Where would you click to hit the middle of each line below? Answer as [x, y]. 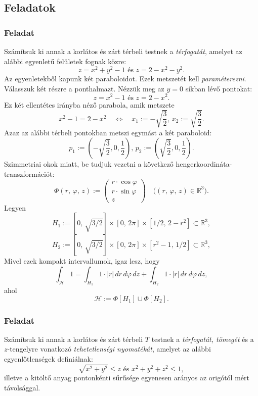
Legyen [15, 207]
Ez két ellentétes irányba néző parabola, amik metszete [89, 104]
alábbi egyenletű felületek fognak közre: [65, 61]
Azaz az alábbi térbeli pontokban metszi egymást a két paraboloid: [108, 132]
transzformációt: [29, 174]
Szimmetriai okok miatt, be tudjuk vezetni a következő [89, 164]
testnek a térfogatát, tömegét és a [203, 339]
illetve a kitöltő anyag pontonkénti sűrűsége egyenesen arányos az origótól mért [127, 378]
